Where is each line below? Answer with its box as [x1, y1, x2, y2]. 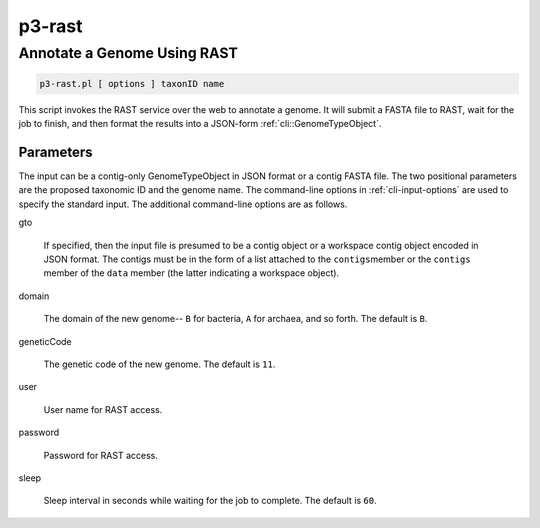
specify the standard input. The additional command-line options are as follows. [18, 198, 348, 210]
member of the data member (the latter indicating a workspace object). [43, 267, 340, 279]
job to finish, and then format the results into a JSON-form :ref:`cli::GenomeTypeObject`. [18, 118, 382, 130]
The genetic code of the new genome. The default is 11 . [43, 358, 276, 370]
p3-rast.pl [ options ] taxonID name [39, 78, 225, 89]
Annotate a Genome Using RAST [18, 44, 239, 62]
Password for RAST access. [43, 449, 159, 461]
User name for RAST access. [43, 403, 163, 415]
